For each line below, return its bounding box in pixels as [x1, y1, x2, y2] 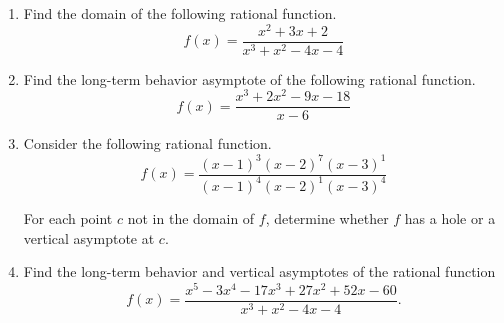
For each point [23, 207, 113, 228]
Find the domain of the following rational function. [23, 3, 337, 23]
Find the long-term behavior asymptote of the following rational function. [23, 68, 476, 89]
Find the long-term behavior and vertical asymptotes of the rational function [23, 261, 496, 282]
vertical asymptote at [23, 227, 155, 248]
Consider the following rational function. [23, 133, 272, 154]
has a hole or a [404, 207, 496, 228]
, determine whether [265, 207, 389, 228]
